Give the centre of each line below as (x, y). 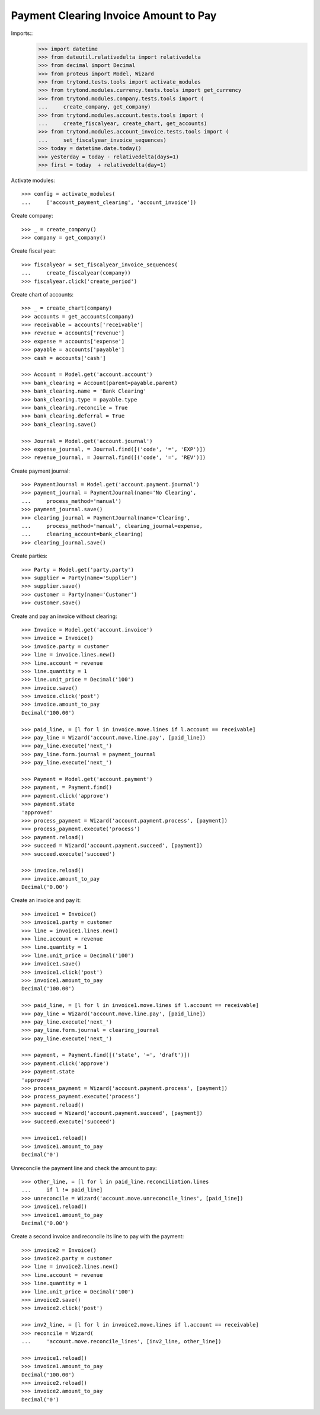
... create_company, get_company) (95, 107)
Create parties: (29, 556)
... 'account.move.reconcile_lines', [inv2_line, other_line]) (121, 1341)
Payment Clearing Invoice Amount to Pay (114, 15)
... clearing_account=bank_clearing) (82, 534)
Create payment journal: (41, 471)
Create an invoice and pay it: (46, 900)
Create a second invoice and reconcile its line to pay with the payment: (97, 1236)
